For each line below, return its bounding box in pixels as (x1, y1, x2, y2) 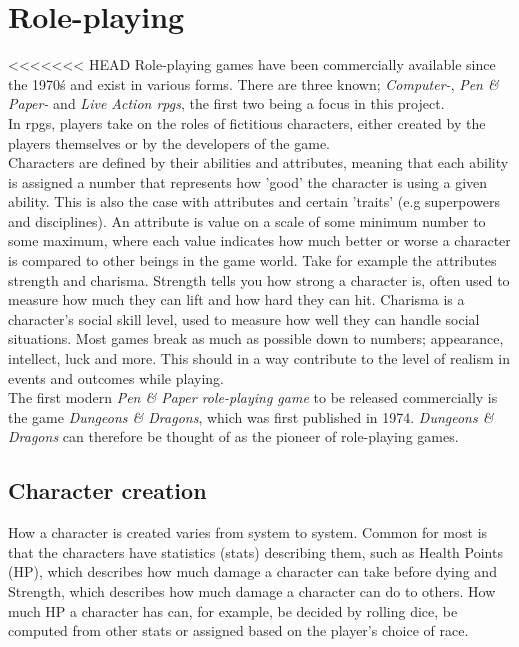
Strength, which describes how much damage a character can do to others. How (8, 580, 496, 601)
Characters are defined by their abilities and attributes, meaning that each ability (8, 152, 509, 173)
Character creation (8, 475, 207, 506)
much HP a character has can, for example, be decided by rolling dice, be (8, 600, 458, 621)
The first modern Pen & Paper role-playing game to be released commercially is (8, 387, 498, 408)
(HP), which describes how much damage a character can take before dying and (8, 561, 497, 582)
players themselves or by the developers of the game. (8, 132, 330, 153)
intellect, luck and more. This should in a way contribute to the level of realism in (8, 348, 510, 369)
